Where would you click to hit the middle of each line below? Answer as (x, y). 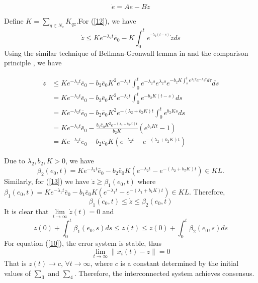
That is (15, 263)
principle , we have (33, 63)
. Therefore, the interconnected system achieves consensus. (164, 273)
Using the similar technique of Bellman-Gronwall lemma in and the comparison (126, 53)
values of (17, 273)
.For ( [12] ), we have (106, 21)
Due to (15, 161)
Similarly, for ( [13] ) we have (47, 181)
